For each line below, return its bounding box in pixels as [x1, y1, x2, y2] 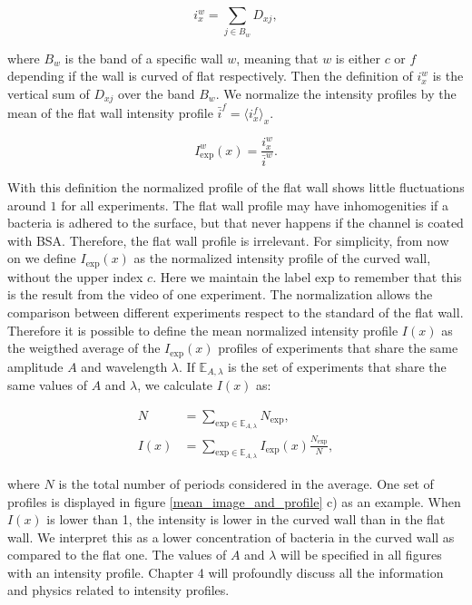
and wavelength [81, 356, 168, 376]
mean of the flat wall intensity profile [7, 103, 213, 122]
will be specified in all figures [280, 545, 442, 564]
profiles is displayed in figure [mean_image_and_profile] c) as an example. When [7, 492, 461, 511]
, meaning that [236, 48, 319, 67]
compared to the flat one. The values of [7, 545, 227, 564]
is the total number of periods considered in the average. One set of [58, 473, 434, 493]
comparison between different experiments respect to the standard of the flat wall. [7, 303, 464, 322]
